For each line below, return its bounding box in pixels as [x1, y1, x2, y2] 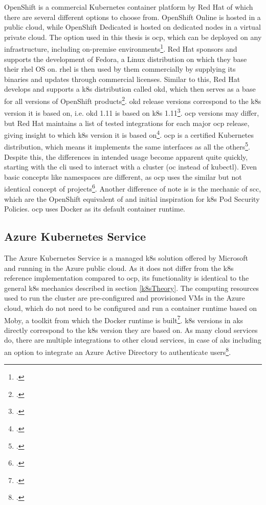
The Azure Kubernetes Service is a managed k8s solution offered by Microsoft [4, 252, 248, 263]
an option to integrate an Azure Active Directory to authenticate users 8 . [4, 345, 231, 357]
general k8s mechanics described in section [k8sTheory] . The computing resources [4, 282, 259, 293]
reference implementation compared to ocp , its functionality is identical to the [4, 272, 249, 283]
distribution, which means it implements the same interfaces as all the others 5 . [4, 140, 250, 152]
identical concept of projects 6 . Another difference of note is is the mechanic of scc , [4, 182, 261, 194]
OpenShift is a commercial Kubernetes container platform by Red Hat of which [4, 2, 253, 12]
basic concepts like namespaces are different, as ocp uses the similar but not [4, 171, 242, 182]
